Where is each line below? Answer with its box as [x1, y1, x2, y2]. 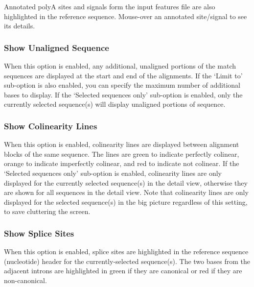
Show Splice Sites [4, 227, 74, 239]
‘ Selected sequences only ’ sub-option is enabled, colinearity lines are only [4, 167, 222, 178]
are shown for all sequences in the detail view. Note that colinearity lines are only [4, 187, 249, 197]
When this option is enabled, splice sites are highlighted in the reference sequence [4, 246, 249, 257]
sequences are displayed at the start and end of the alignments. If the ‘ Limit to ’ [4, 70, 243, 80]
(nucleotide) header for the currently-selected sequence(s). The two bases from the [4, 256, 250, 266]
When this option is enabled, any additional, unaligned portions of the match [4, 61, 236, 71]
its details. [4, 21, 35, 31]
